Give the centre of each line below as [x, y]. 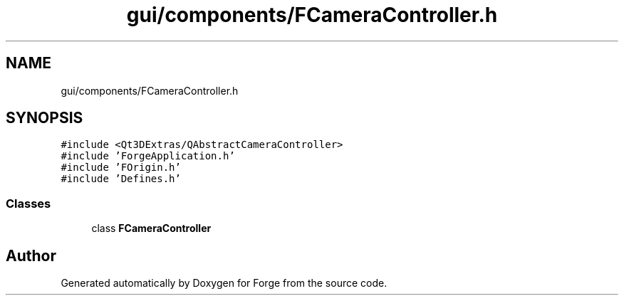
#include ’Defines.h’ [121, 179]
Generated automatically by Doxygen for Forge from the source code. [224, 283]
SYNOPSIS [45, 118]
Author [31, 255]
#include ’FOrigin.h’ [121, 168]
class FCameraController [151, 228]
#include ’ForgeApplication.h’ [148, 156]
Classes [28, 203]
